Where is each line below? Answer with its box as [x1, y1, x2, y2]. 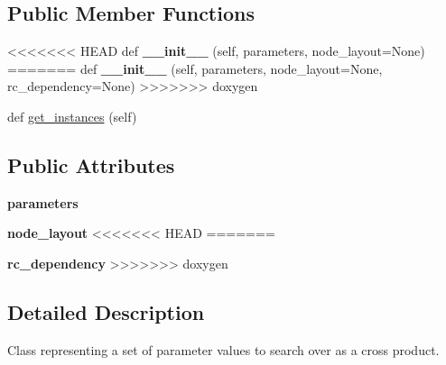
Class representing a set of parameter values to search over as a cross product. [7, 340, 440, 359]
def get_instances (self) [7, 106, 137, 125]
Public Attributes [7, 151, 175, 178]
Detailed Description [7, 297, 205, 325]
